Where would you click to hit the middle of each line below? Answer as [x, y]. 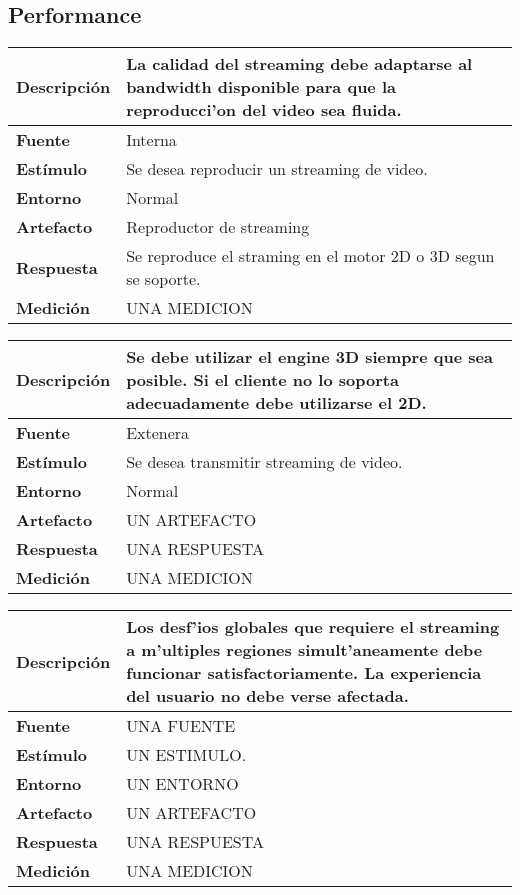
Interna [151, 140]
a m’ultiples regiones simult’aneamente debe [304, 650]
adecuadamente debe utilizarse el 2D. [276, 403]
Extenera [158, 433]
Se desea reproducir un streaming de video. [277, 169]
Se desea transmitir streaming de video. [264, 462]
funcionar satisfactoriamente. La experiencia [304, 673]
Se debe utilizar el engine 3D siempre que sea [309, 357]
